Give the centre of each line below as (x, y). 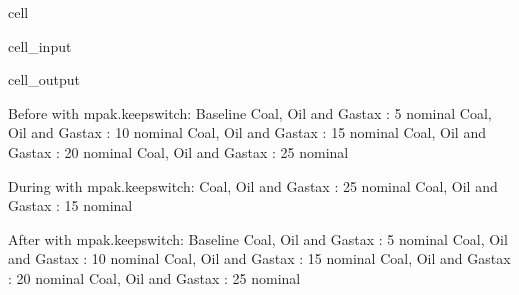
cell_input (40, 45)
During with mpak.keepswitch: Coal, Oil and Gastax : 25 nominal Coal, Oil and (253, 185)
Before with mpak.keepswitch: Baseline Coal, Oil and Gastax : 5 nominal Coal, (250, 112)
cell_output (44, 79)
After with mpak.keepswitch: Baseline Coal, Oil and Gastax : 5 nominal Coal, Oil (258, 238)
